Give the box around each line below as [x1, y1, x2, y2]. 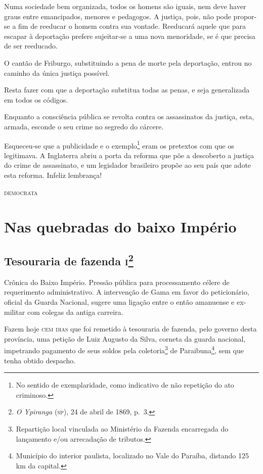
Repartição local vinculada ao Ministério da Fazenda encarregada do [16, 423, 229, 434]
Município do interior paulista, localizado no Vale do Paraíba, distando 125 [16, 450, 249, 461]
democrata [4, 186, 38, 197]
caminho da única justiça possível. [4, 67, 110, 78]
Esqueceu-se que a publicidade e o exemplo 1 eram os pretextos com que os [4, 138, 234, 151]
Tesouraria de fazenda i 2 [4, 251, 134, 268]
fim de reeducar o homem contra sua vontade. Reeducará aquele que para [18, 21, 246, 31]
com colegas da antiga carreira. [27, 306, 123, 317]
